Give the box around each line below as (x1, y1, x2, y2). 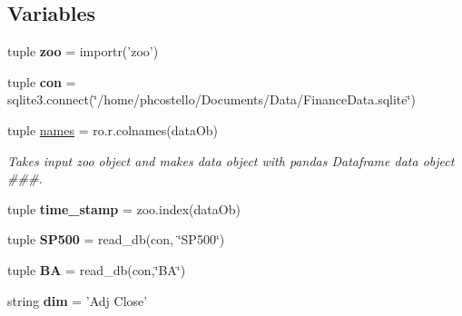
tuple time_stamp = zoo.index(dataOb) (7, 199, 241, 218)
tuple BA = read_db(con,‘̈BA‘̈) (7, 260, 186, 279)
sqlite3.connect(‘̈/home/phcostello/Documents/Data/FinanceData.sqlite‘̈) (7, 90, 416, 109)
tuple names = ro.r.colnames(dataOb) (7, 120, 219, 139)
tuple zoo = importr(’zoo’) (7, 42, 159, 61)
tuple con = (7, 72, 76, 91)
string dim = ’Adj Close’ (7, 291, 148, 310)
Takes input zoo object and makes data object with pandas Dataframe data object (7, 151, 455, 170)
